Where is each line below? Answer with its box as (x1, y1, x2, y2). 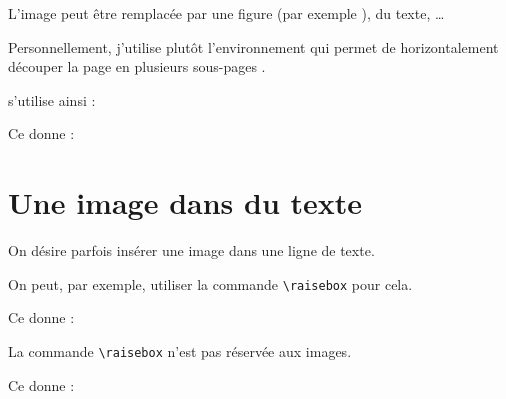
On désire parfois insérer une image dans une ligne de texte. (8, 240, 375, 261)
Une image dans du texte (8, 182, 363, 223)
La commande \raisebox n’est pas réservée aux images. (8, 340, 352, 361)
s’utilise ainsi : (8, 89, 96, 110)
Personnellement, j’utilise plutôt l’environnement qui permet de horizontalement (8, 36, 499, 57)
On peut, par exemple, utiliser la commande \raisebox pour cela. (8, 273, 413, 294)
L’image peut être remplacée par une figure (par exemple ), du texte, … (8, 3, 445, 23)
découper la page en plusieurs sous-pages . (8, 56, 266, 77)
